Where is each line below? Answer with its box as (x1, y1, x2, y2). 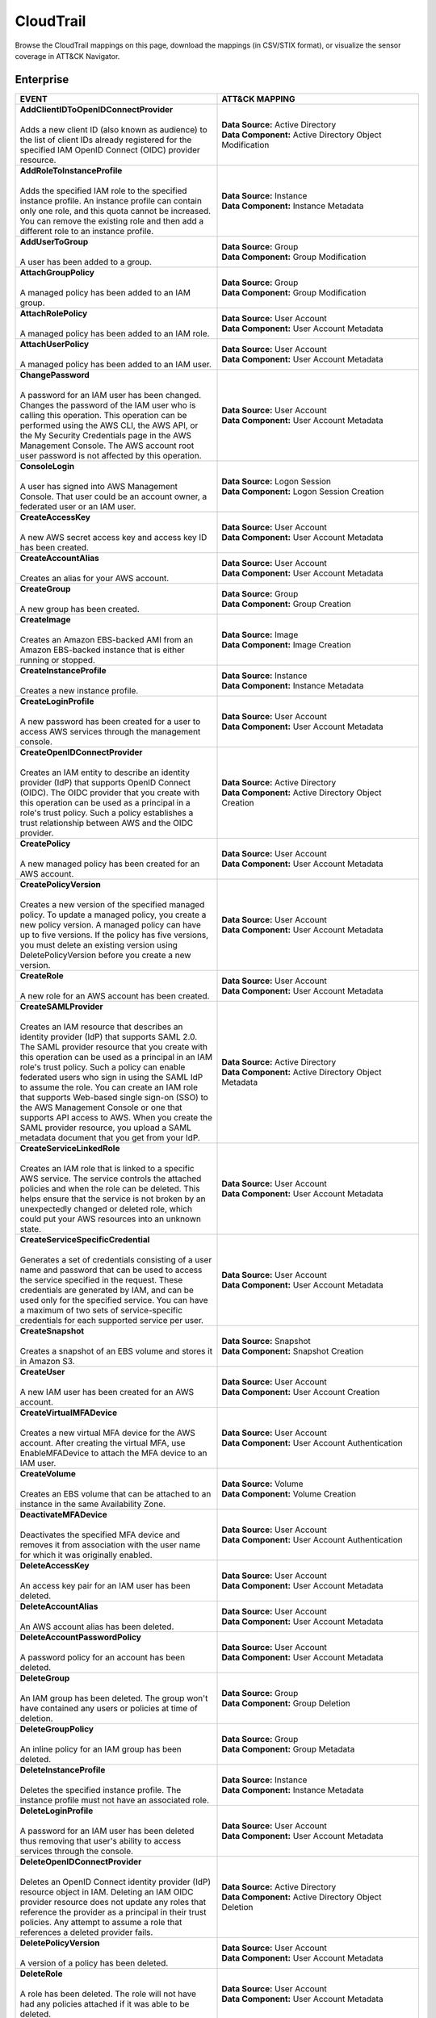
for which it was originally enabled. (19, 1549, 153, 1560)
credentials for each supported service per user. (19, 1314, 204, 1325)
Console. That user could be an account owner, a (19, 491, 208, 502)
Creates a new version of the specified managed (19, 898, 205, 910)
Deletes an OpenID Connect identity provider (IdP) (19, 1876, 212, 1887)
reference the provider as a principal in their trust (19, 1906, 207, 1917)
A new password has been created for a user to (19, 715, 201, 726)
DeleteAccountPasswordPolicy (19, 1631, 141, 1643)
